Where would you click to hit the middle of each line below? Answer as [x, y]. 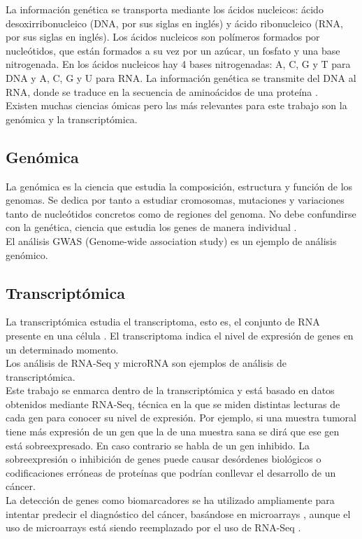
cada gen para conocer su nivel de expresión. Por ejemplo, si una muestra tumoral [181, 418]
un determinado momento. [62, 349]
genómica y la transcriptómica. [72, 119]
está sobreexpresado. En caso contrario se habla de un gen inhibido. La [158, 445]
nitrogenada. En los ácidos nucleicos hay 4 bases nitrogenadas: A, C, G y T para [178, 64]
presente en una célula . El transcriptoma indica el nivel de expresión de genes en [180, 335]
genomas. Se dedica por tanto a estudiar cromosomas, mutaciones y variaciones [175, 200]
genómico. [27, 254]
